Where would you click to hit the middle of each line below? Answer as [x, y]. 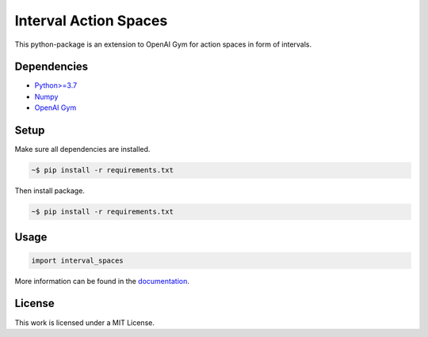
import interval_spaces [78, 260]
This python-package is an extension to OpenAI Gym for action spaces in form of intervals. [163, 44]
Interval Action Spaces [91, 21]
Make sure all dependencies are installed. [82, 150]
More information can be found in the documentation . [102, 281]
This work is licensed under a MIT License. [84, 322]
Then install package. [50, 191]
